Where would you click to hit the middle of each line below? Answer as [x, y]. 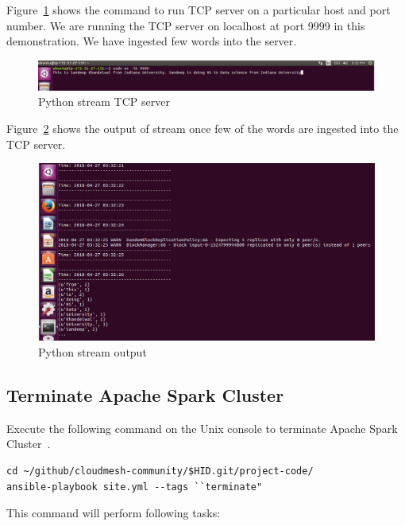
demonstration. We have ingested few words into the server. [152, 41]
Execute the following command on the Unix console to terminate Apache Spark [202, 428]
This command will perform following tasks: [114, 513]
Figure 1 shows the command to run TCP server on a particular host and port [199, 10]
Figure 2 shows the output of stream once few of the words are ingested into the [202, 129]
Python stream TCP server [104, 101]
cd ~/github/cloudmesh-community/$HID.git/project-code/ [160, 471]
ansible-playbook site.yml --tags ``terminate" [135, 487]
